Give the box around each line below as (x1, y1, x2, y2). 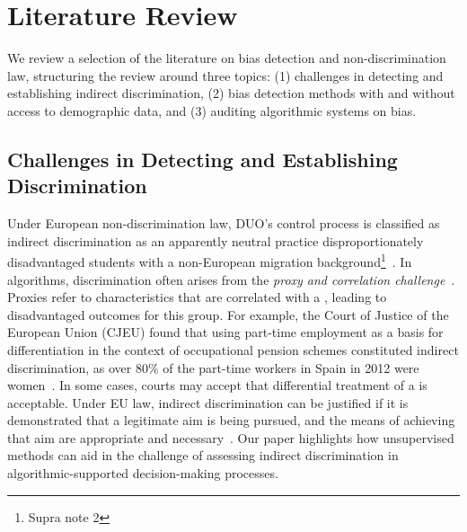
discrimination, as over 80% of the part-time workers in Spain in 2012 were (7, 358, 419, 377)
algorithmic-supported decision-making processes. (7, 464, 278, 483)
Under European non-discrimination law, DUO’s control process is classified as (7, 214, 440, 233)
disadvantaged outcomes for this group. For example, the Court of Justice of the (7, 305, 449, 324)
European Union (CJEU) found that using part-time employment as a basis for (7, 323, 444, 341)
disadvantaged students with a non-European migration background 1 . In (7, 250, 412, 270)
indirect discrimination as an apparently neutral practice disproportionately (7, 231, 424, 250)
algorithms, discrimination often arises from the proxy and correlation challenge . (7, 270, 455, 288)
